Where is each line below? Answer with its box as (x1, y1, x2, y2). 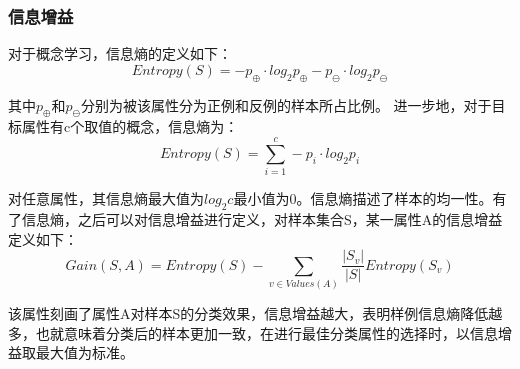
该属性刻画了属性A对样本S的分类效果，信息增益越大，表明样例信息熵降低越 (8, 302, 503, 323)
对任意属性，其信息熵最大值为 (8, 188, 204, 209)
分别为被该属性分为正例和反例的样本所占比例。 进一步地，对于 (80, 94, 492, 115)
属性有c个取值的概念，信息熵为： (21, 116, 239, 137)
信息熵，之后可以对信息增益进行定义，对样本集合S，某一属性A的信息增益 (21, 208, 503, 229)
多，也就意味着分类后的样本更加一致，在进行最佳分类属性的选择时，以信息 (8, 322, 498, 343)
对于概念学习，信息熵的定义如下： (8, 43, 232, 64)
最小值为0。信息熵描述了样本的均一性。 (233, 188, 493, 209)
